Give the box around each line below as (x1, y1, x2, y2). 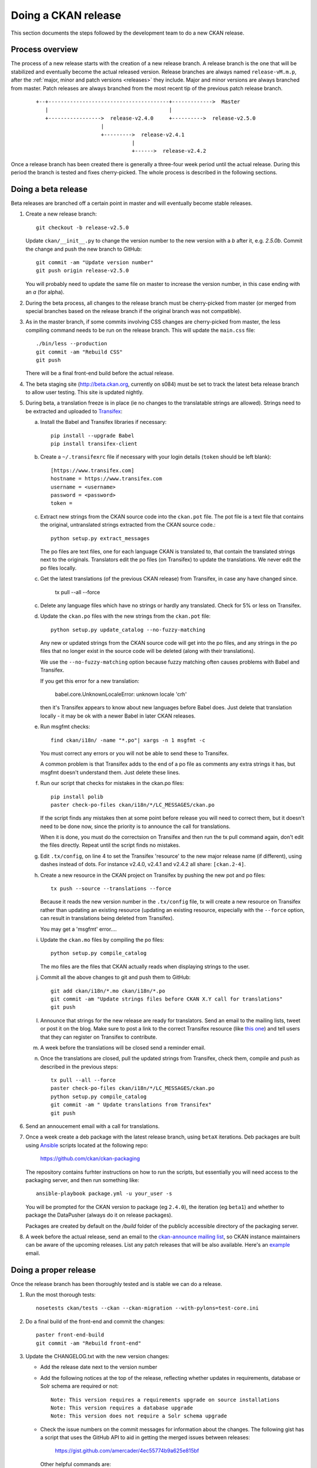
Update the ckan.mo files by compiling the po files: (40, 937, 164, 943)
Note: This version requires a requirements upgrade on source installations (50, 1396, 280, 1403)
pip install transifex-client (50, 440, 138, 447)
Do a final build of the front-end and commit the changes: (25, 1318, 165, 1325)
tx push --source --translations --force (50, 885, 171, 892)
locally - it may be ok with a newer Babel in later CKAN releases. (40, 712, 196, 719)
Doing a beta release (11, 184, 88, 194)
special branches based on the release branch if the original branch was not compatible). (25, 307, 242, 314)
